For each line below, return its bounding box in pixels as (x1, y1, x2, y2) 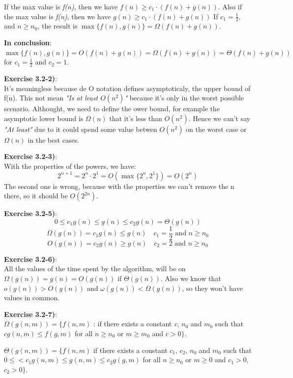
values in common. (4, 292, 60, 303)
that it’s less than (109, 113, 162, 123)
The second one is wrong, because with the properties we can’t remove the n (4, 181, 234, 191)
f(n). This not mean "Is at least (4, 93, 98, 103)
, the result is (37, 21, 78, 31)
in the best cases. (28, 134, 80, 145)
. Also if (218, 1, 242, 11)
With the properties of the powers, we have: (4, 161, 136, 171)
